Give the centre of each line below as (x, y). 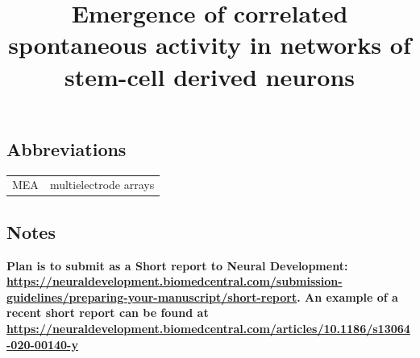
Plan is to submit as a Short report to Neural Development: (177, 265)
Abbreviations (67, 148)
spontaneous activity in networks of (210, 45)
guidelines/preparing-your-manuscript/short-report (152, 296)
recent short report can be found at (108, 313)
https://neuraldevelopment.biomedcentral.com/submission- (175, 281)
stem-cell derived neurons (210, 76)
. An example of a (347, 296)
